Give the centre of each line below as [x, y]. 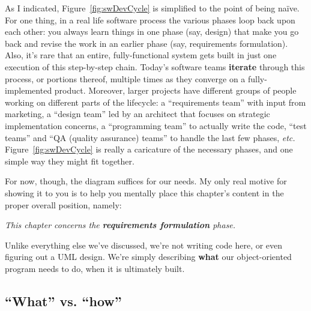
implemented [29, 90]
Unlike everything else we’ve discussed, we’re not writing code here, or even [144, 245]
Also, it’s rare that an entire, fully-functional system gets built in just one [141, 55]
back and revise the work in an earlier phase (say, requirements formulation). [146, 43]
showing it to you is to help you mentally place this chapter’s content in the [144, 192]
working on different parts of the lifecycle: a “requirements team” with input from [155, 102]
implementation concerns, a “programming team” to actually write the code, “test [156, 125]
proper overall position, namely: [63, 204]
